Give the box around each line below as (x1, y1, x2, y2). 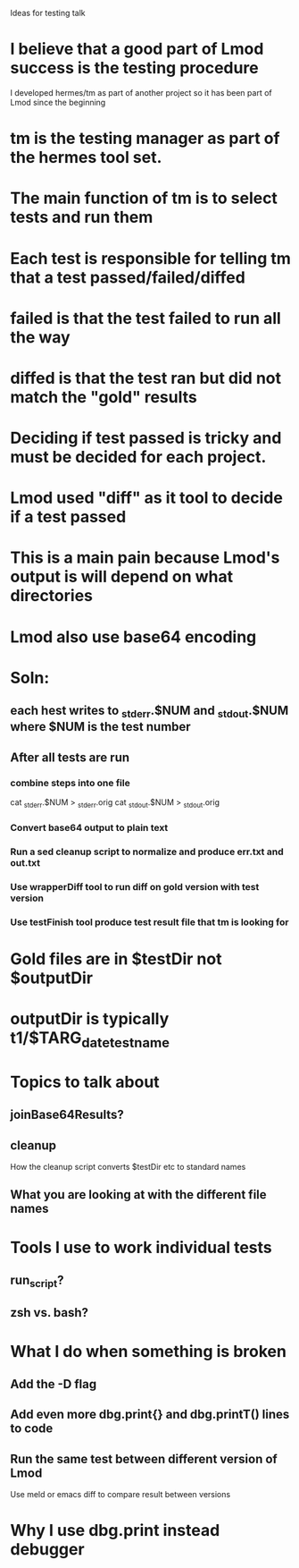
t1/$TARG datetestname (10, 1028, 170, 1051)
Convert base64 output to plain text (10, 821, 169, 834)
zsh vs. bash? (10, 1305, 88, 1320)
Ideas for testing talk (10, 8, 86, 18)
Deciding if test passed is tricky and (10, 428, 282, 448)
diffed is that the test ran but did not (10, 368, 282, 388)
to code (10, 1421, 54, 1437)
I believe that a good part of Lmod (10, 39, 264, 59)
